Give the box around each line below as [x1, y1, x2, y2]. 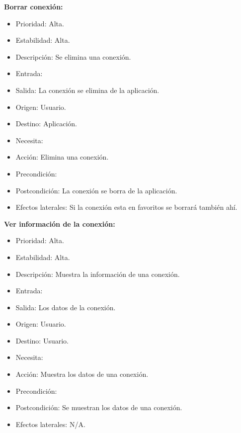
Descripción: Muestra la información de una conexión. [15, 268, 180, 279]
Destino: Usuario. [15, 335, 69, 346]
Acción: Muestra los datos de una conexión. [15, 369, 149, 379]
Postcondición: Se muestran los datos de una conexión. [15, 402, 182, 413]
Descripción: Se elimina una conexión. [15, 51, 131, 62]
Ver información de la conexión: [4, 218, 115, 229]
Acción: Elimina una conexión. [15, 152, 109, 162]
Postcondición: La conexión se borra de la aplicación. [15, 185, 177, 195]
